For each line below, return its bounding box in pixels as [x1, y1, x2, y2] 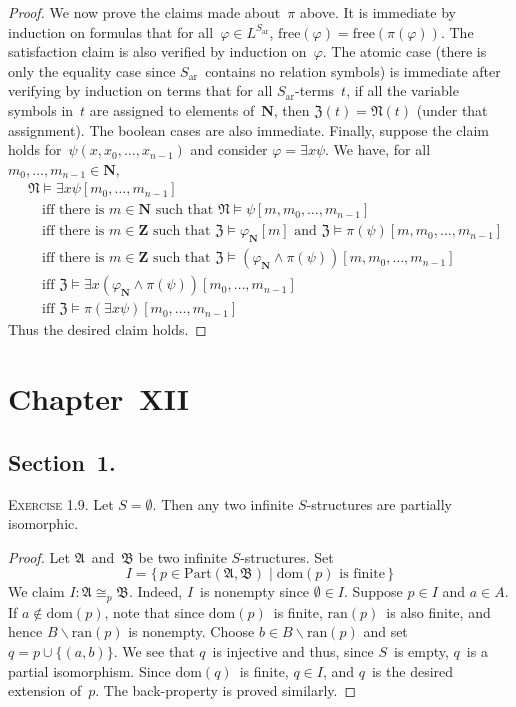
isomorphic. [8, 513, 79, 534]
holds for [8, 139, 62, 160]
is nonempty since [200, 581, 310, 602]
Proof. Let [8, 546, 70, 567]
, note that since [104, 601, 205, 622]
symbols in [8, 99, 74, 120]
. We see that [113, 640, 195, 661]
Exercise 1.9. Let [8, 493, 114, 514]
